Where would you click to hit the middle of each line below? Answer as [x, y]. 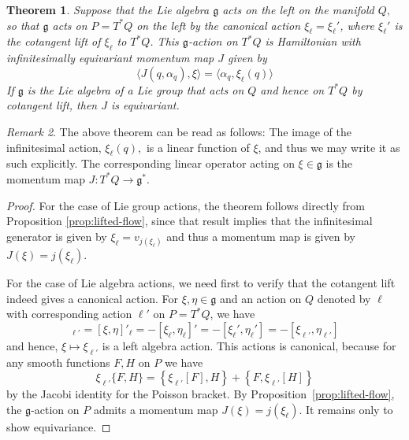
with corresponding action [69, 314]
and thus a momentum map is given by [261, 236]
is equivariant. [145, 105]
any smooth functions [58, 362]
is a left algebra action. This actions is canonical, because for [249, 345]
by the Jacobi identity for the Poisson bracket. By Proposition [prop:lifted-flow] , [201, 394]
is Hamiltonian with [313, 41]
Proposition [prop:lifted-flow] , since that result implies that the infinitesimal [190, 221]
